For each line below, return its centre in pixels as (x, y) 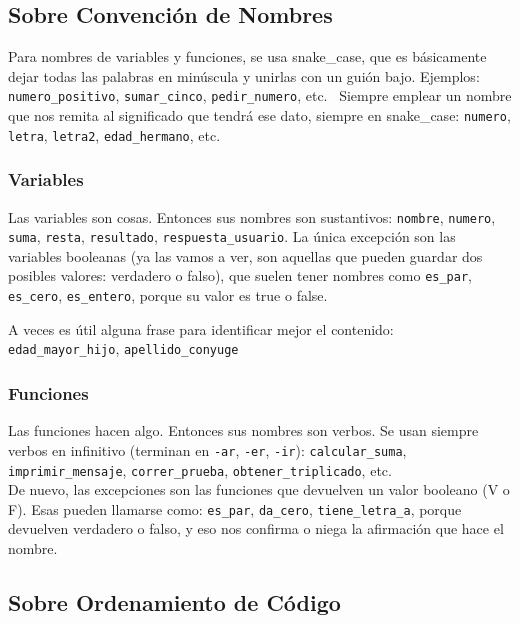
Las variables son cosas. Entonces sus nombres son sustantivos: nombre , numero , (252, 216)
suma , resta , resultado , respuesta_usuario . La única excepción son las (232, 236)
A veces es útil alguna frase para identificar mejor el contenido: (201, 328)
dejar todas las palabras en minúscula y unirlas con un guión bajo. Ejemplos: (244, 75)
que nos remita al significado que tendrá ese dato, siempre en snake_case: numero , (259, 115)
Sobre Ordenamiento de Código (174, 602)
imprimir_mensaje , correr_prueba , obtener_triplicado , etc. (200, 469)
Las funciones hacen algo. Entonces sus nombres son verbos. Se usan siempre (243, 430)
